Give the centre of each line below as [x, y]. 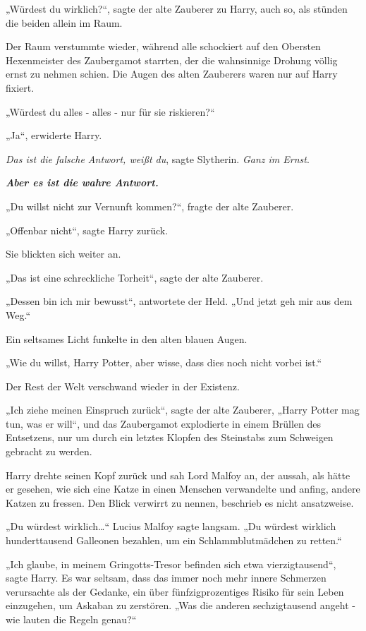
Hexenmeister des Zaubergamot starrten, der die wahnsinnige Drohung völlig [172, 60]
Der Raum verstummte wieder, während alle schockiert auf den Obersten [163, 46]
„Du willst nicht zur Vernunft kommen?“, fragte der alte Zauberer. [150, 206]
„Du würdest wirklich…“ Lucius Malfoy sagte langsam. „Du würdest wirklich [171, 526]
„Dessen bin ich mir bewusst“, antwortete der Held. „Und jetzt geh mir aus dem [179, 301]
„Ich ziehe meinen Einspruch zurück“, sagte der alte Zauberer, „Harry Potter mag [183, 410]
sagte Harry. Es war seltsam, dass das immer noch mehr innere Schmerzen [166, 578]
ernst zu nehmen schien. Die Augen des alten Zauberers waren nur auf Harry [172, 74]
